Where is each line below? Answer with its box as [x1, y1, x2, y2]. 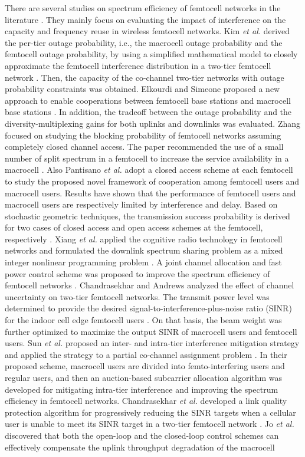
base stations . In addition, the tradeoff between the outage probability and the [5, 106, 292, 118]
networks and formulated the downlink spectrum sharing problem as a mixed [5, 244, 283, 257]
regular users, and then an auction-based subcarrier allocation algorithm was [5, 371, 283, 383]
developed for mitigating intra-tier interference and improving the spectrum [5, 383, 278, 395]
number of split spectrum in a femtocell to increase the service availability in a [5, 152, 289, 164]
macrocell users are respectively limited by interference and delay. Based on [5, 198, 278, 211]
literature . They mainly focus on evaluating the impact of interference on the [5, 13, 286, 25]
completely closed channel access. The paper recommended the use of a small [5, 140, 284, 153]
